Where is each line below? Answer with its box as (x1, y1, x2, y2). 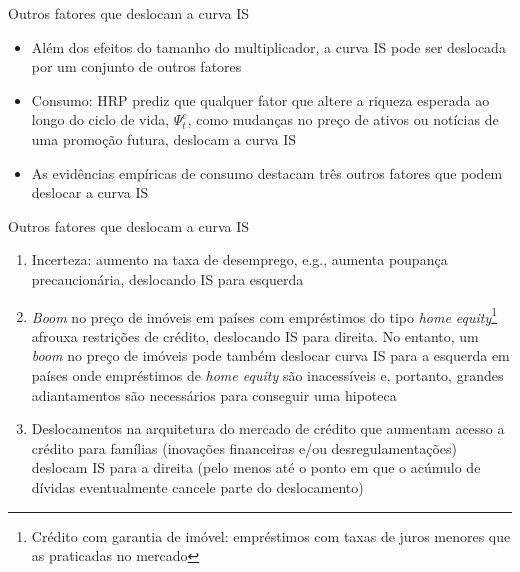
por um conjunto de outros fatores (31, 56, 242, 77)
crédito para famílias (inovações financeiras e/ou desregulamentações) (31, 437, 457, 458)
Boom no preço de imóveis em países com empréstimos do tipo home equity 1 (31, 303, 498, 327)
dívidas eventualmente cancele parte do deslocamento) (31, 476, 364, 497)
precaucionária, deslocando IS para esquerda (31, 268, 304, 289)
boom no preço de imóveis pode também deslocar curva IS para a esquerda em (31, 345, 510, 366)
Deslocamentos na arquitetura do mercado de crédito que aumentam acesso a (31, 418, 505, 439)
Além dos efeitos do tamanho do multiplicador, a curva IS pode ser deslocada (31, 36, 506, 57)
